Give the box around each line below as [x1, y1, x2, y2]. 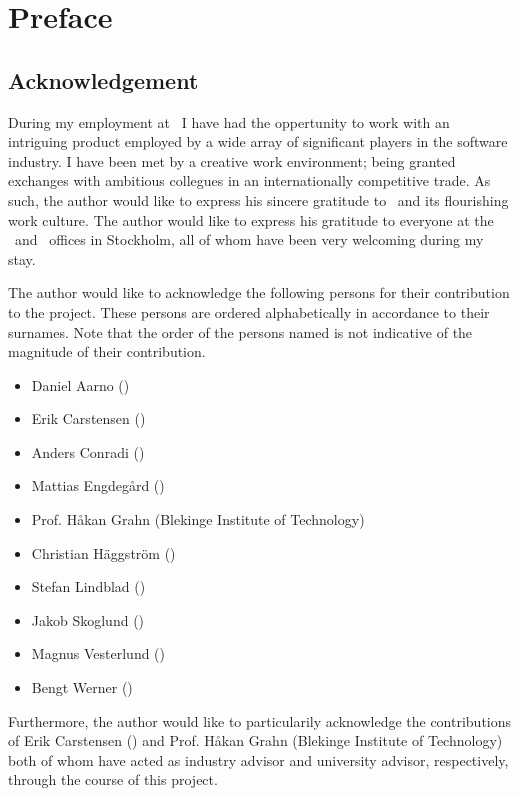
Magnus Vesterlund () [31, 643, 166, 664]
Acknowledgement [8, 64, 199, 95]
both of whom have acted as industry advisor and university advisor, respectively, [8, 749, 509, 770]
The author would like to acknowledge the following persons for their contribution [8, 282, 510, 303]
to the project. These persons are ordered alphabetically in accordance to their [8, 301, 490, 322]
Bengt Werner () [31, 677, 133, 698]
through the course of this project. [8, 769, 218, 790]
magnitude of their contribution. [8, 341, 206, 362]
